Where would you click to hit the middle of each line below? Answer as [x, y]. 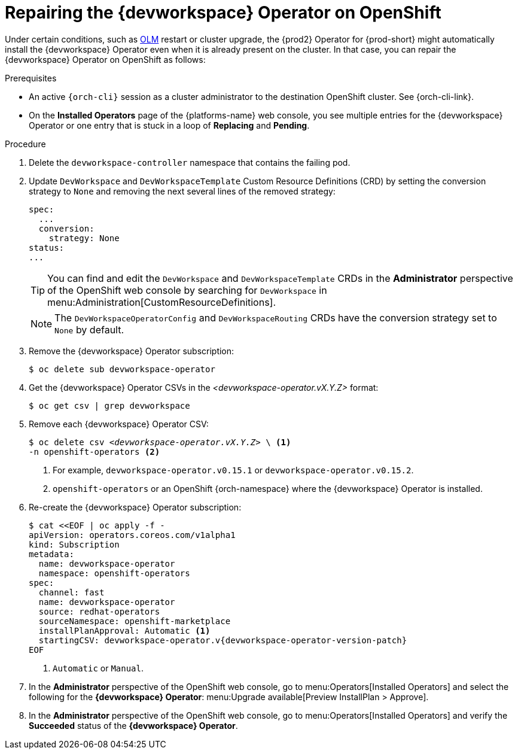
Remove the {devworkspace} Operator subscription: [132, 351]
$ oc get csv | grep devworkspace [109, 405]
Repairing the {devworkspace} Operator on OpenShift [223, 13]
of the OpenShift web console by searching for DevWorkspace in [187, 290]
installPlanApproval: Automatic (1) [124, 630]
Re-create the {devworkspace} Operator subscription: [135, 507]
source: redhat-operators [99, 611]
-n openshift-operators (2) [95, 452]
